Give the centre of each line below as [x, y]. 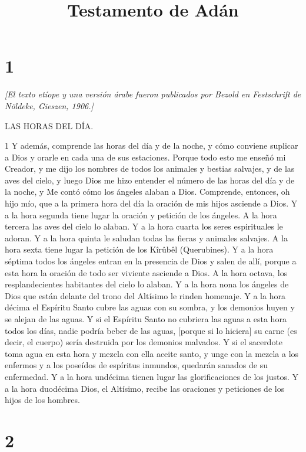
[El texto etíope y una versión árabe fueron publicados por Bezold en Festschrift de [153, 94]
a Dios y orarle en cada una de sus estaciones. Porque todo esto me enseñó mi [145, 157]
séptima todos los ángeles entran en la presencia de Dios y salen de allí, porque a [151, 261]
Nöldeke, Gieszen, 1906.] [49, 105]
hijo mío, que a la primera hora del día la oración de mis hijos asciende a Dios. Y [151, 203]
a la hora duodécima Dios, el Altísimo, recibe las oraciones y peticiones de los [145, 388]
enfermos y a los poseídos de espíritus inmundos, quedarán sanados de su [136, 365]
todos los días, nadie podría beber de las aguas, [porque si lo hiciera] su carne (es [151, 330]
